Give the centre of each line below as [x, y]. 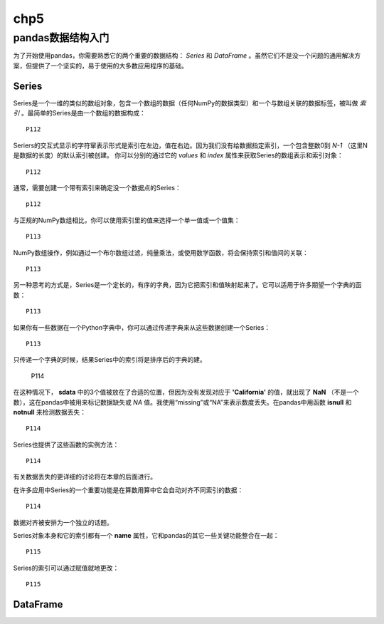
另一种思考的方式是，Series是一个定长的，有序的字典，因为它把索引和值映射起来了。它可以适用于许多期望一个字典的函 [187, 285]
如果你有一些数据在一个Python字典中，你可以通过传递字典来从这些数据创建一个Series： [142, 327]
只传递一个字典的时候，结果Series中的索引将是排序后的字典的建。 [110, 360]
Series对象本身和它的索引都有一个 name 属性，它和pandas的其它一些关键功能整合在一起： [146, 536]
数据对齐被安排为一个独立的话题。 [63, 522]
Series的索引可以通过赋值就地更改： [66, 568]
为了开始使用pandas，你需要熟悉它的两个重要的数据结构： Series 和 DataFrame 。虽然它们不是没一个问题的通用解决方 [187, 56]
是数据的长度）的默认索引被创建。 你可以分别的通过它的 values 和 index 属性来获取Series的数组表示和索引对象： [178, 155]
